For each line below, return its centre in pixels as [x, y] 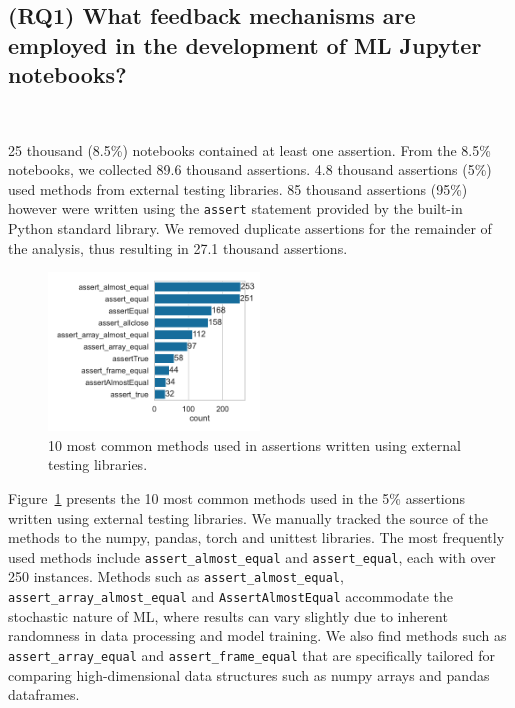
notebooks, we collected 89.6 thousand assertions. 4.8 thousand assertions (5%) [250, 169]
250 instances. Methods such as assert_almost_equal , [176, 576]
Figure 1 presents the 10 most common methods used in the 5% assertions [237, 497]
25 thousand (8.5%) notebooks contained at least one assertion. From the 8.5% [249, 149]
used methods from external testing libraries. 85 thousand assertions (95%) [238, 188]
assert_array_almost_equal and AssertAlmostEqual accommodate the [230, 596]
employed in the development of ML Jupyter [245, 44]
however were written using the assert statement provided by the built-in [235, 208]
